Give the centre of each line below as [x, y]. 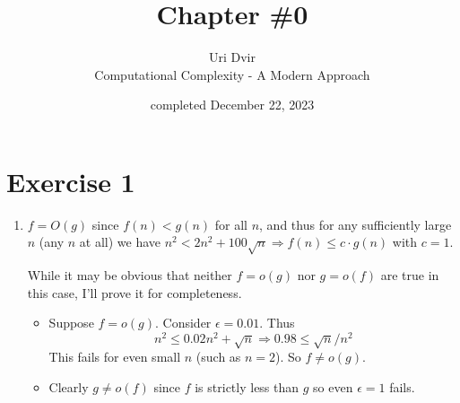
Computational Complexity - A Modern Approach [232, 74]
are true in [410, 275]
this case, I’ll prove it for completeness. [135, 292]
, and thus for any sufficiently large [356, 224]
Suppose [71, 323]
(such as [218, 357]
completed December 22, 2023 [232, 105]
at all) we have [120, 242]
